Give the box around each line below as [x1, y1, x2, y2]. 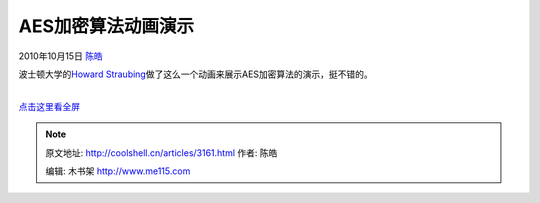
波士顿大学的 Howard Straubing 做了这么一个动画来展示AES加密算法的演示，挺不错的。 [18, 68, 374, 80]
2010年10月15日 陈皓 [18, 50, 104, 62]
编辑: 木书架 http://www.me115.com [45, 165, 191, 177]
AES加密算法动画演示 [18, 15, 195, 37]
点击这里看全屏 [18, 100, 80, 112]
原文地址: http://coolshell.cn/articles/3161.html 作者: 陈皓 [45, 146, 278, 159]
